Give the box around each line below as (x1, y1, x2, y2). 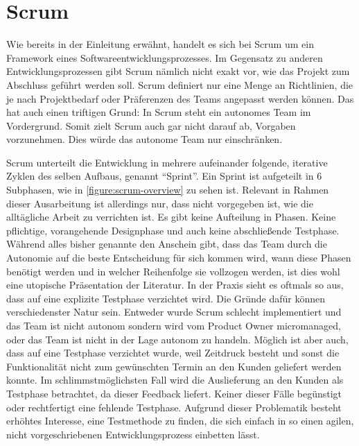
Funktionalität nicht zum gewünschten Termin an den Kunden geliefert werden (6, 359, 342, 373)
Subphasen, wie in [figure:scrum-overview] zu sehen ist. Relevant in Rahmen (6, 182, 329, 197)
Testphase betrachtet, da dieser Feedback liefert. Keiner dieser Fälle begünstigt (6, 386, 342, 400)
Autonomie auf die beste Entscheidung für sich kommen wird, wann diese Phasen (6, 250, 351, 265)
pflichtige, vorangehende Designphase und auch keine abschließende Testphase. (6, 223, 340, 237)
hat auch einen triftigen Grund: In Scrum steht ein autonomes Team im (6, 105, 311, 119)
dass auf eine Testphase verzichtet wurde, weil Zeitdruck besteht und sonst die (6, 345, 340, 360)
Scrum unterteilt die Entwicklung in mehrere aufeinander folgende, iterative (6, 155, 328, 169)
